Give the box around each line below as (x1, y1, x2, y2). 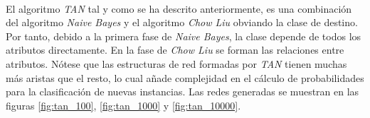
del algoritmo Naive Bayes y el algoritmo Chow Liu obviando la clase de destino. (6, 15, 358, 30)
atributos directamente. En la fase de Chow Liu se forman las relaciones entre (6, 42, 344, 57)
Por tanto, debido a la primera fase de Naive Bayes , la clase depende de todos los (6, 28, 361, 43)
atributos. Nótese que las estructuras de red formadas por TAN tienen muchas (6, 56, 347, 71)
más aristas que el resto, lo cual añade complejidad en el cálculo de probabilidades (6, 70, 364, 85)
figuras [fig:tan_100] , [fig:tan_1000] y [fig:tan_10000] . (6, 98, 241, 112)
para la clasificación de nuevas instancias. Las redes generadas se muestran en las (6, 84, 359, 99)
